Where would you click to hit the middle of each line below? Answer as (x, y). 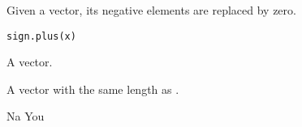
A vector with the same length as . (93, 89)
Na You (26, 116)
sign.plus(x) (41, 36)
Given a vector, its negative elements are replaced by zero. (151, 10)
